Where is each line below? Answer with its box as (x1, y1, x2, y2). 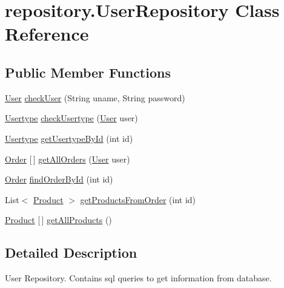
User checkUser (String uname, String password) (5, 91, 185, 104)
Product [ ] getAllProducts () (5, 213, 112, 226)
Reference (5, 21, 89, 46)
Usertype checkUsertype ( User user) (5, 112, 138, 124)
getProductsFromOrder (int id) (80, 193, 196, 206)
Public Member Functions (5, 62, 171, 81)
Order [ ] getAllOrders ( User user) (5, 152, 130, 165)
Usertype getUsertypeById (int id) (5, 132, 133, 144)
